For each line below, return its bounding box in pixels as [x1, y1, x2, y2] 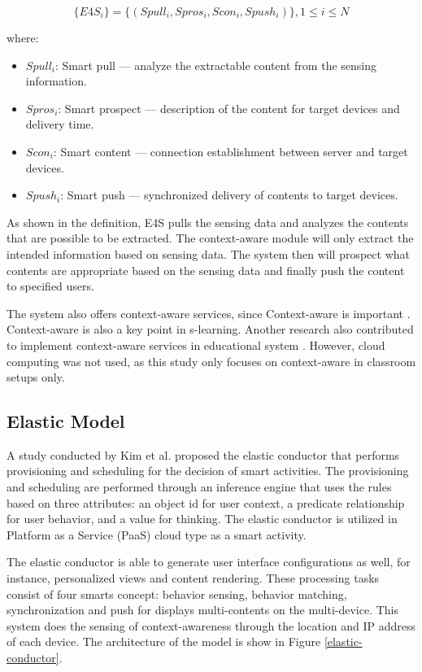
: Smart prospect [58, 99, 141, 116]
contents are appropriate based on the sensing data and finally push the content [7, 261, 405, 278]
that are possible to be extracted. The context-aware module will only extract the [7, 229, 414, 247]
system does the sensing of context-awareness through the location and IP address [7, 617, 416, 634]
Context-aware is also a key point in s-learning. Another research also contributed [7, 321, 414, 338]
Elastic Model [7, 408, 125, 434]
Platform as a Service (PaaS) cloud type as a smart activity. [7, 526, 307, 543]
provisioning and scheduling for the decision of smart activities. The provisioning [7, 462, 409, 479]
